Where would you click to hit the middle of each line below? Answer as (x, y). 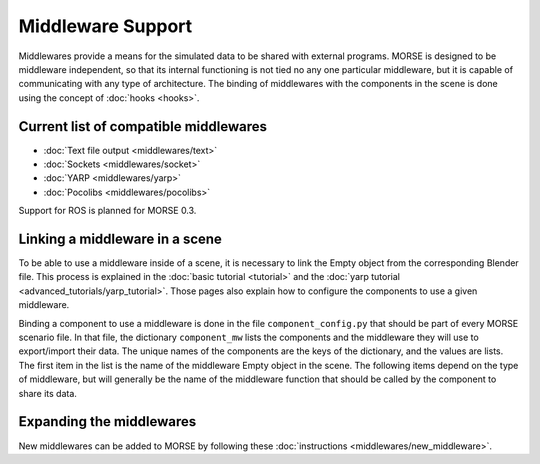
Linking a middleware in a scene (120, 239)
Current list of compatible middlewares (142, 126)
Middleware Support (105, 26)
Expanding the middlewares (107, 421)
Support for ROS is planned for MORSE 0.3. (107, 211)
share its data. (47, 393)
